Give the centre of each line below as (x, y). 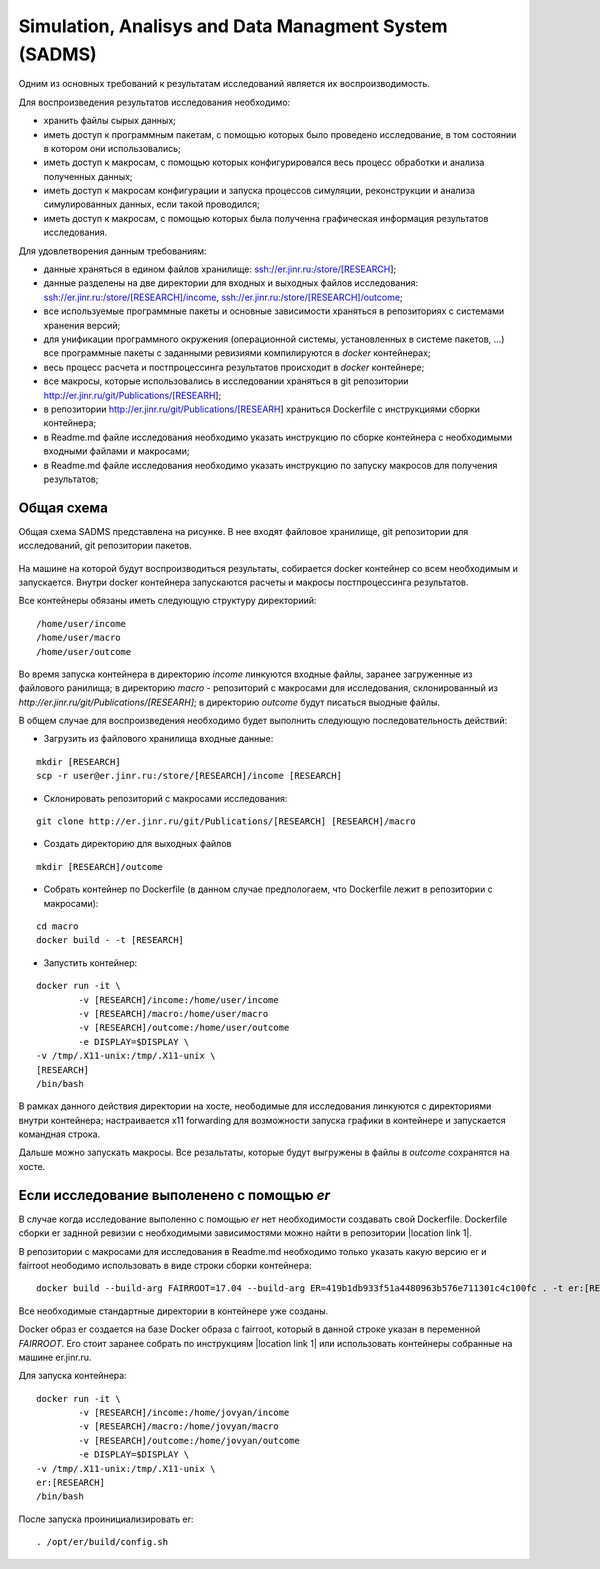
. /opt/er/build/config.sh (102, 1542)
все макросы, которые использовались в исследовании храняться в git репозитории (226, 381)
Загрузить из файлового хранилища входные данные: (158, 739)
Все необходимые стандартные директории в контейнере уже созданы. (173, 1311)
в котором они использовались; (112, 148)
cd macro (57, 926)
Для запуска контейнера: (72, 1376)
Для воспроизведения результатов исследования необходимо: (154, 102)
